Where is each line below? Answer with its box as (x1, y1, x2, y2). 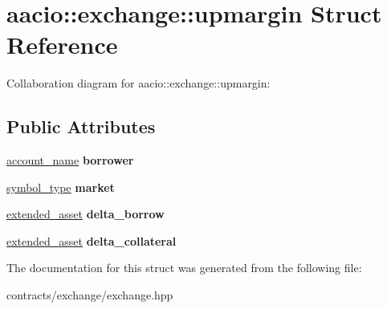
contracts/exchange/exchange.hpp (6, 287, 173, 303)
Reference (6, 28, 118, 61)
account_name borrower (6, 152, 134, 169)
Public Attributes (6, 114, 156, 139)
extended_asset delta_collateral (6, 232, 177, 249)
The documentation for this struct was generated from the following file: (6, 259, 362, 276)
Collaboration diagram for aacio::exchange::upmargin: (6, 75, 271, 91)
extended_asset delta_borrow (6, 205, 165, 222)
